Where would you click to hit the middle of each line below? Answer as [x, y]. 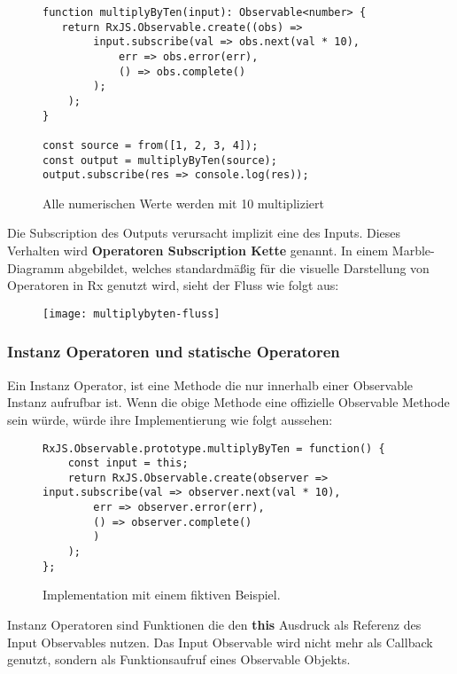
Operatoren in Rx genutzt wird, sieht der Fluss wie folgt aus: [173, 285]
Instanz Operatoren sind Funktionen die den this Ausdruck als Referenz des [214, 624]
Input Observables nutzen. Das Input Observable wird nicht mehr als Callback [220, 642]
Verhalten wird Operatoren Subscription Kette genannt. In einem [198, 251]
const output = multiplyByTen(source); [160, 160]
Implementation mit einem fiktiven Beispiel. [162, 595]
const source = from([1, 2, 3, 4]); [151, 145]
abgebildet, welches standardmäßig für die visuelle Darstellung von [249, 267]
